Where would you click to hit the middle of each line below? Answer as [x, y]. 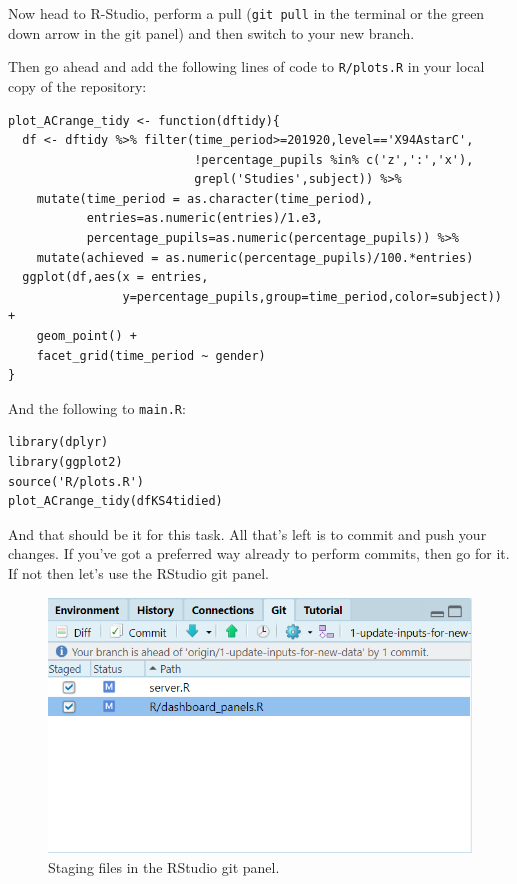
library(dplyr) [58, 442]
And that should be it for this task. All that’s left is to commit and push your [247, 533]
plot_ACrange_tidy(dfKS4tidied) [115, 501]
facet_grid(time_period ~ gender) [151, 355]
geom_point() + [86, 336]
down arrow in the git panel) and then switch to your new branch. [211, 32]
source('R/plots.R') [76, 481]
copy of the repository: [77, 85]
